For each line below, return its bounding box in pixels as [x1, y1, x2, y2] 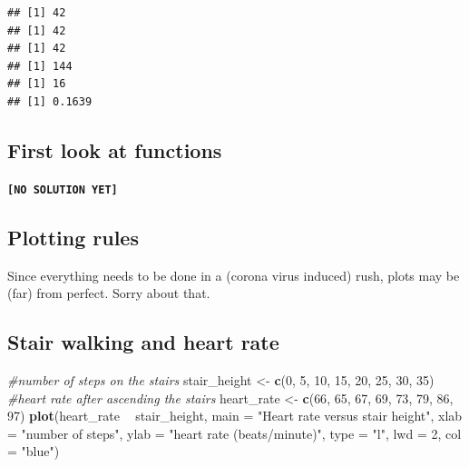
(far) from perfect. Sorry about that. [7, 283, 210, 303]
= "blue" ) [7, 442, 60, 461]
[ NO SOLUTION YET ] [7, 183, 118, 196]
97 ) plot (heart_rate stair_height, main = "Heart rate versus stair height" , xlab [7, 406, 463, 425]
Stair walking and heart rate [7, 328, 279, 356]
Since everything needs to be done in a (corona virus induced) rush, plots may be [7, 265, 460, 284]
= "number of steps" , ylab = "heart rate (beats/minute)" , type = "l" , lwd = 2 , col [7, 423, 462, 442]
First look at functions [7, 135, 222, 164]
